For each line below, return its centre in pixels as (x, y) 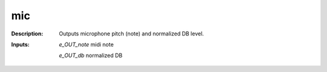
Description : (27, 34)
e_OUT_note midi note (87, 44)
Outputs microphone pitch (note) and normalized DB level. (131, 34)
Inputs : (20, 44)
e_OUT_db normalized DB (91, 55)
